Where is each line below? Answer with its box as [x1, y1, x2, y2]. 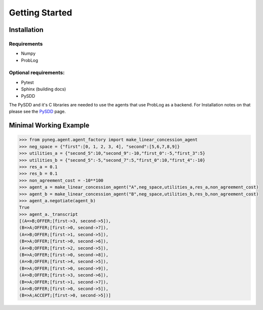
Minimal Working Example [9, 121, 89, 130]
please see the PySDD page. [9, 109, 66, 115]
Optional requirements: [9, 69, 65, 76]
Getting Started [9, 7, 73, 18]
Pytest [21, 79, 34, 85]
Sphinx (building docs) [21, 86, 66, 92]
